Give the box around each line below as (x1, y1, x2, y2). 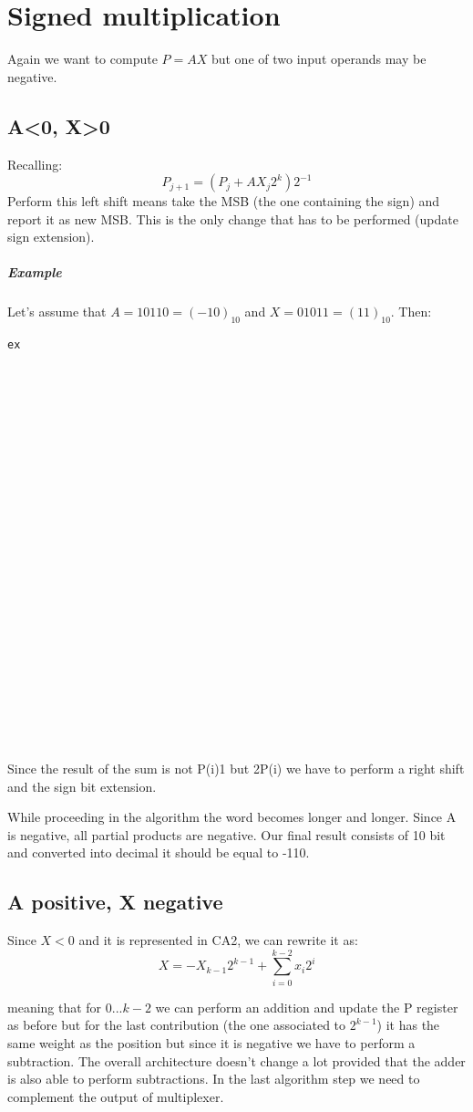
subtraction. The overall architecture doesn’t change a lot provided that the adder (7, 1051, 466, 1070)
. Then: (390, 302, 432, 321)
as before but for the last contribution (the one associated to (7, 1015, 346, 1034)
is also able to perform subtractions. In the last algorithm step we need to (7, 1069, 420, 1088)
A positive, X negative (7, 888, 223, 916)
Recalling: (7, 154, 63, 173)
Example (7, 263, 62, 282)
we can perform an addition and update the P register (155, 997, 458, 1016)
